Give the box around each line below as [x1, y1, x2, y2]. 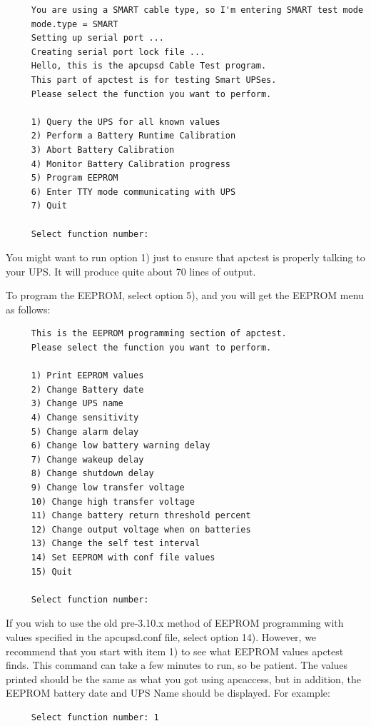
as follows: [6, 301, 51, 316]
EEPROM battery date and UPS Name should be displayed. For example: [6, 685, 330, 700]
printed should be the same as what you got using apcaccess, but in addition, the [6, 671, 361, 686]
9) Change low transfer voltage [31, 483, 185, 493]
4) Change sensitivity [31, 413, 139, 423]
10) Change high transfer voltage [31, 496, 195, 507]
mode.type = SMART [31, 19, 118, 29]
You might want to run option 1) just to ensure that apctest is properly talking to [6, 250, 365, 265]
